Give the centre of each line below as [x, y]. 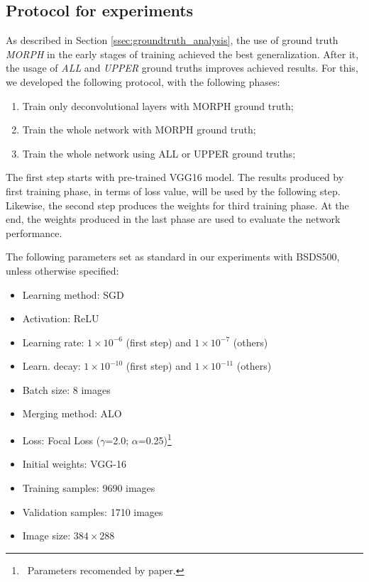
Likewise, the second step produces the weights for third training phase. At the [177, 205]
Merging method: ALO [72, 413]
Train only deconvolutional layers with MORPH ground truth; [158, 105]
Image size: [46, 536]
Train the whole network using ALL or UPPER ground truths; [159, 153]
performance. [34, 232]
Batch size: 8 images [66, 389]
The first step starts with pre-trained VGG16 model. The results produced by [175, 177]
